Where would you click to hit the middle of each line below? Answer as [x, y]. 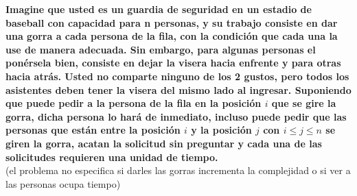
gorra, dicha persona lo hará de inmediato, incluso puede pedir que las [176, 116]
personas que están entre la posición [93, 130]
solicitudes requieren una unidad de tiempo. [112, 157]
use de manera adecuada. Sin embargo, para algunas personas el [161, 49]
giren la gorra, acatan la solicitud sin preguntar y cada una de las [164, 143]
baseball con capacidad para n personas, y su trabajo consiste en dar [172, 22]
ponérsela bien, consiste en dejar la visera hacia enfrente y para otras [173, 63]
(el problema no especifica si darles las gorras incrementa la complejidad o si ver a [178, 170]
